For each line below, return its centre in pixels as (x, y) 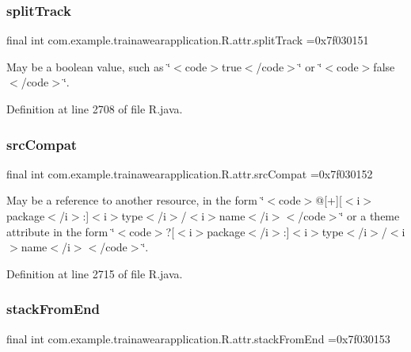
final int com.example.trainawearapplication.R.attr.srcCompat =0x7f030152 (190, 173)
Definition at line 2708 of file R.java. (95, 109)
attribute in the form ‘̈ (61, 231)
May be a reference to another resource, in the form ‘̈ (135, 200)
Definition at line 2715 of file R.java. (95, 273)
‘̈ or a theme (370, 216)
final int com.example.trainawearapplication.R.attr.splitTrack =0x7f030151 (188, 40)
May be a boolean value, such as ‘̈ (89, 66)
